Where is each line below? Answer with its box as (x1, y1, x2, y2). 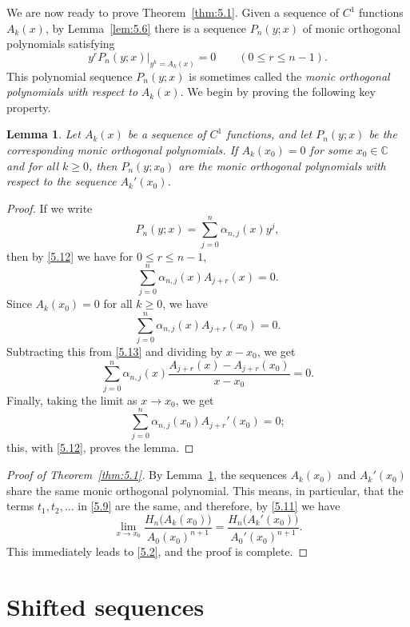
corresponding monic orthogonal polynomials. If (6, 142, 238, 158)
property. (6, 98, 51, 115)
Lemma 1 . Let (6, 126, 81, 142)
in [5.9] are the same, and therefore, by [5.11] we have (78, 497, 340, 514)
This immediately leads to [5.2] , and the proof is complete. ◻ (6, 543, 308, 560)
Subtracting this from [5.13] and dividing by (6, 342, 223, 359)
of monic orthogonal (302, 19, 401, 36)
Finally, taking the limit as (6, 391, 137, 408)
